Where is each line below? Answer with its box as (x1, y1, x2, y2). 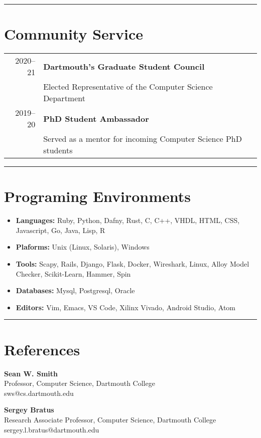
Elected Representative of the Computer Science (43, 81, 213, 93)
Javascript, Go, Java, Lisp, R (16, 225, 105, 235)
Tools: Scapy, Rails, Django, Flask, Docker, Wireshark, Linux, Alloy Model (16, 259, 249, 269)
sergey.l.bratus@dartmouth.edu (4, 424, 99, 434)
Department (43, 92, 85, 104)
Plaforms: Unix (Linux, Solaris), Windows (16, 242, 150, 252)
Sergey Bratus (4, 404, 54, 415)
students (43, 144, 73, 156)
